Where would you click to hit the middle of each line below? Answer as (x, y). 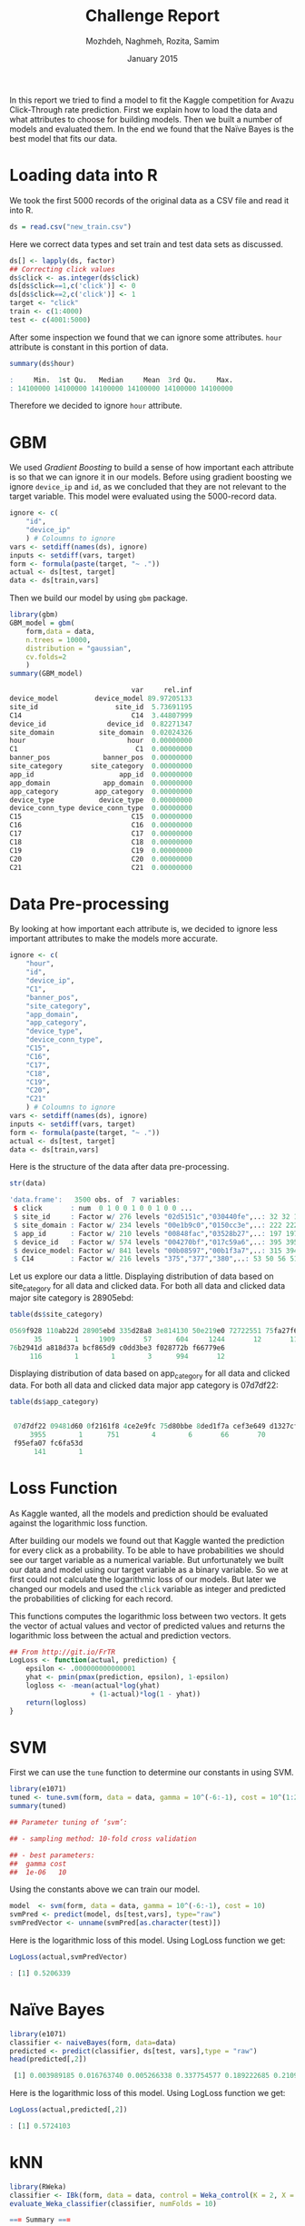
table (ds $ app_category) (54, 1402)
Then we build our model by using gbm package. (99, 598)
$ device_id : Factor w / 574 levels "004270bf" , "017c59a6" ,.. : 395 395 (156, 1242)
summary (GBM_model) (46, 674)
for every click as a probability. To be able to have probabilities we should (147, 1550)
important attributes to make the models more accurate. (114, 939)
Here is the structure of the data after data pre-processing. (119, 1167)
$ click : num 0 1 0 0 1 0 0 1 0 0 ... (103, 1209)
